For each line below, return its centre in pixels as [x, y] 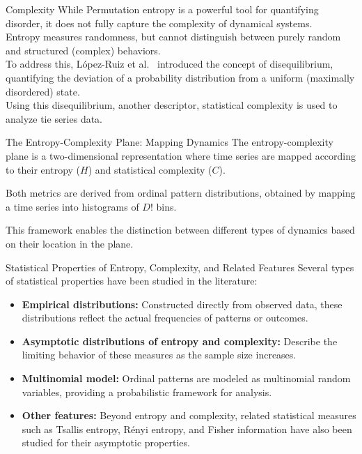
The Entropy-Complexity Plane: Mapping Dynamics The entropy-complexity [170, 142]
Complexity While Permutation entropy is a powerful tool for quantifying [162, 9]
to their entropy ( [43, 169]
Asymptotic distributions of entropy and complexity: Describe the [180, 341]
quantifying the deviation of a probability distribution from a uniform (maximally [180, 77]
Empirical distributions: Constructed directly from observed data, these [182, 304]
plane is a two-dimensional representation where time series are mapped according [181, 155]
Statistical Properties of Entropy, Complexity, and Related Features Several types [180, 267]
